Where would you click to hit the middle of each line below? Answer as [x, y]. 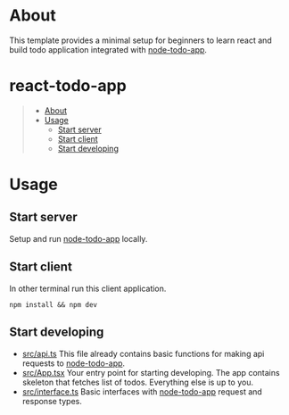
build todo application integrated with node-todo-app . [108, 49]
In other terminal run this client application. [88, 288]
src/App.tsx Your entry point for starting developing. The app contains [151, 372]
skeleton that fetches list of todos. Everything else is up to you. [138, 382]
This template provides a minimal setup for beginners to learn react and [140, 40]
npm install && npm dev [54, 304]
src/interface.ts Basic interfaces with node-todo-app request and [142, 391]
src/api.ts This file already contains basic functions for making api [143, 353]
